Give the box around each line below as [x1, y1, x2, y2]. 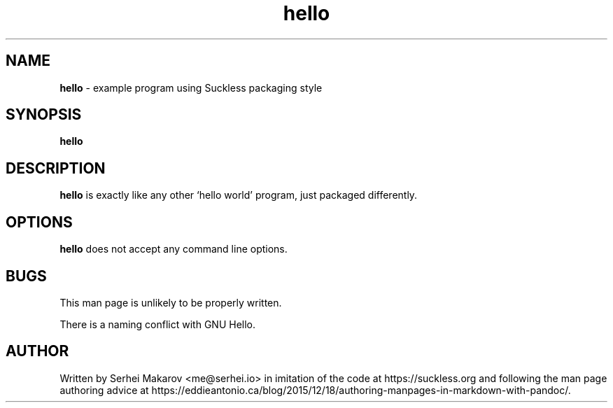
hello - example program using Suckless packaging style [59, 81, 323, 94]
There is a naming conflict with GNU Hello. [59, 318, 256, 330]
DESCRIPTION [6, 159, 106, 177]
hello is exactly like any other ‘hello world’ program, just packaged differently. [59, 189, 418, 202]
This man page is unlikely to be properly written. [59, 296, 282, 309]
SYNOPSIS [6, 106, 82, 124]
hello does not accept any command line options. [59, 243, 288, 255]
